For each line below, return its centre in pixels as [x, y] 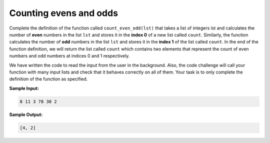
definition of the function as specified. [48, 79]
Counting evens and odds [64, 13]
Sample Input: [24, 88]
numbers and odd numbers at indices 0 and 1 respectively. [69, 56]
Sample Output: [26, 114]
